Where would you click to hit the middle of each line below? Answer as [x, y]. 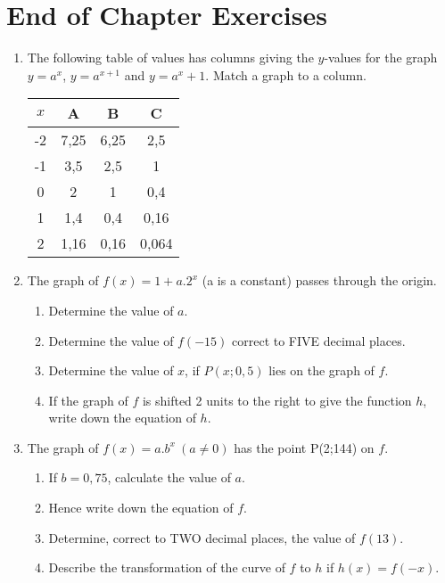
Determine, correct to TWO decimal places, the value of [202, 537]
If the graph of [88, 400]
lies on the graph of [321, 370]
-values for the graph [381, 57]
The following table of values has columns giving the [170, 57]
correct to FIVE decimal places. [319, 340]
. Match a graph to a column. [286, 74]
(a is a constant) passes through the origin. [319, 280]
